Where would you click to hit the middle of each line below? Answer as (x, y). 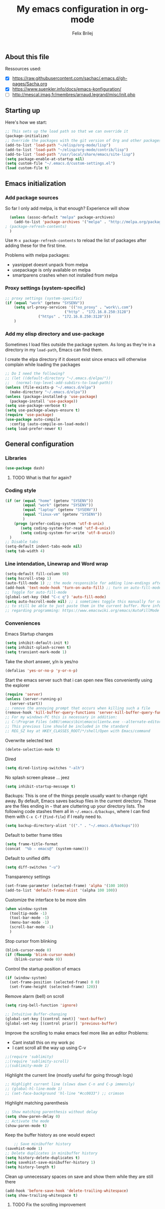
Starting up (23, 110)
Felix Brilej (82, 33)
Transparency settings (28, 877)
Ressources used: (23, 69)
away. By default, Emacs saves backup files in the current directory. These (81, 801)
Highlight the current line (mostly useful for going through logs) (69, 1075)
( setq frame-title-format (31, 844)
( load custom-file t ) (27, 168)
